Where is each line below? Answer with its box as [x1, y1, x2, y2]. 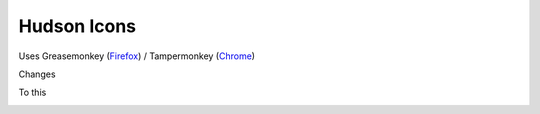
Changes [18, 68, 56, 80]
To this [18, 86, 47, 99]
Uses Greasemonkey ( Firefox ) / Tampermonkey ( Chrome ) [18, 50, 255, 62]
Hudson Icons [18, 15, 137, 37]
